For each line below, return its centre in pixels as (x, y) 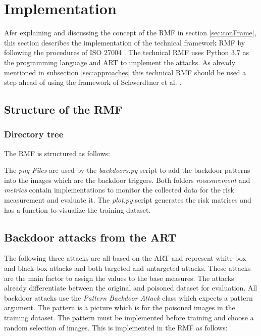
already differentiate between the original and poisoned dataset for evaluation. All (131, 288)
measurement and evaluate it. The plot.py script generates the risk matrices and (128, 200)
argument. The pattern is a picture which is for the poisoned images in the (120, 307)
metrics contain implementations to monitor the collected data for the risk (119, 190)
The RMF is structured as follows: (57, 153)
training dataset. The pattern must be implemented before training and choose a (129, 318)
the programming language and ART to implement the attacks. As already (120, 62)
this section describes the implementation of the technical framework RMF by (125, 42)
